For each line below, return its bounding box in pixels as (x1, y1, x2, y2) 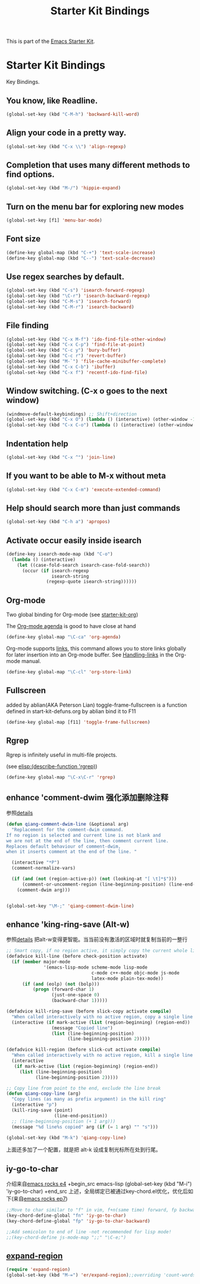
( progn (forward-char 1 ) (32, 986, 95, 992)
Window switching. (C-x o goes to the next (6, 386, 168, 396)
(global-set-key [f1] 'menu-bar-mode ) (6, 217, 102, 223)
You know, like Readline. (6, 95, 98, 105)
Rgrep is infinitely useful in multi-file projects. (6, 751, 117, 758)
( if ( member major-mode (11, 959, 70, 965)
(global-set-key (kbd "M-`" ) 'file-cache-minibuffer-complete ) (6, 358, 167, 364)
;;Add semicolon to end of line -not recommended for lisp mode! (6, 1229, 171, 1235)
